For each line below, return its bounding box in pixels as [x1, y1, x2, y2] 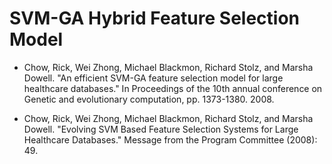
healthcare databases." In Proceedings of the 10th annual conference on [23, 82, 323, 94]
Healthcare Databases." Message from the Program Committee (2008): [23, 133, 318, 146]
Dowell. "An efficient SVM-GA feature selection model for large [23, 72, 284, 84]
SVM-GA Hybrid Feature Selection [9, 7, 301, 30]
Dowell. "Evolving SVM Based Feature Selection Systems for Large [23, 123, 299, 135]
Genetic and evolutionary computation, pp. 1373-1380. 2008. [23, 93, 275, 105]
